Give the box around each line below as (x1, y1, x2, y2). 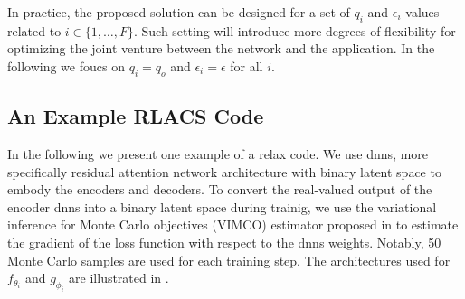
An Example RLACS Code (7, 102, 264, 130)
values (405, 3, 440, 21)
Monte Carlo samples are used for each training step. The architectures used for (7, 250, 451, 269)
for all (230, 56, 263, 75)
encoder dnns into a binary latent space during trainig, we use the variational (7, 197, 437, 216)
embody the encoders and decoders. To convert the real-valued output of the (7, 180, 432, 199)
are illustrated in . (69, 268, 169, 287)
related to (7, 21, 62, 40)
